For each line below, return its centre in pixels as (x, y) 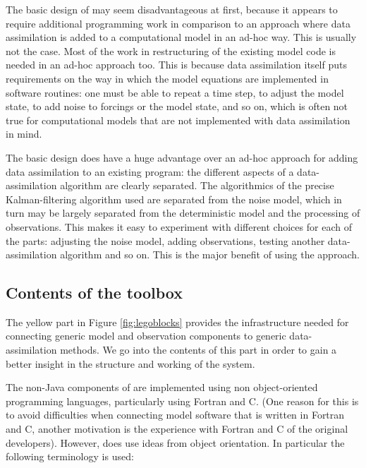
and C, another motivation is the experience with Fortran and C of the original (177, 429)
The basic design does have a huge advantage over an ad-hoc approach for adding (182, 157)
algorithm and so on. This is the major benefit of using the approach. (210, 254)
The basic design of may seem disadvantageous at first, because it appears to (172, 9)
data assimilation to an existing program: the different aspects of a (150, 171)
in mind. (24, 134)
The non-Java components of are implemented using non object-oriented (162, 387)
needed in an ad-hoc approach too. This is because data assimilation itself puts (176, 65)
